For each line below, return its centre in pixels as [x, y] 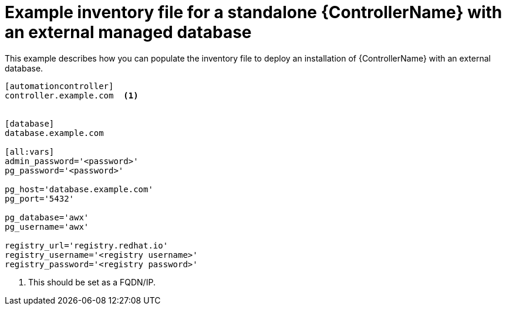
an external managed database [128, 32]
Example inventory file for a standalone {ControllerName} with [254, 12]
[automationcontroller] [59, 86]
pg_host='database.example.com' [79, 189]
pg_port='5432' [40, 198]
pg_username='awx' [47, 226]
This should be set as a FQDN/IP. [92, 282]
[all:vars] [30, 151]
